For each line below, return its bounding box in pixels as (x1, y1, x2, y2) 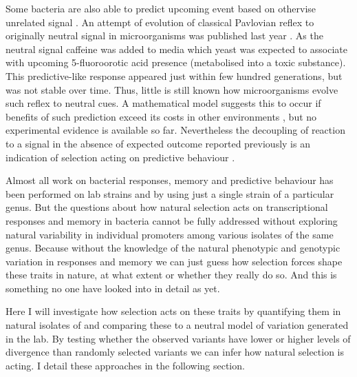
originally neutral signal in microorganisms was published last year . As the (6, 28, 323, 43)
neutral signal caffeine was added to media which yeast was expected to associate (6, 41, 348, 56)
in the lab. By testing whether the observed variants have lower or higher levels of (6, 331, 351, 345)
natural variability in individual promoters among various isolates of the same (6, 227, 334, 241)
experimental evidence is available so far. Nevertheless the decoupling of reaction (6, 123, 345, 137)
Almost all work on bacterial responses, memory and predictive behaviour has (6, 173, 334, 187)
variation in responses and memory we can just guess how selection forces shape (6, 254, 343, 268)
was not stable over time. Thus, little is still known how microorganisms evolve (6, 82, 338, 96)
